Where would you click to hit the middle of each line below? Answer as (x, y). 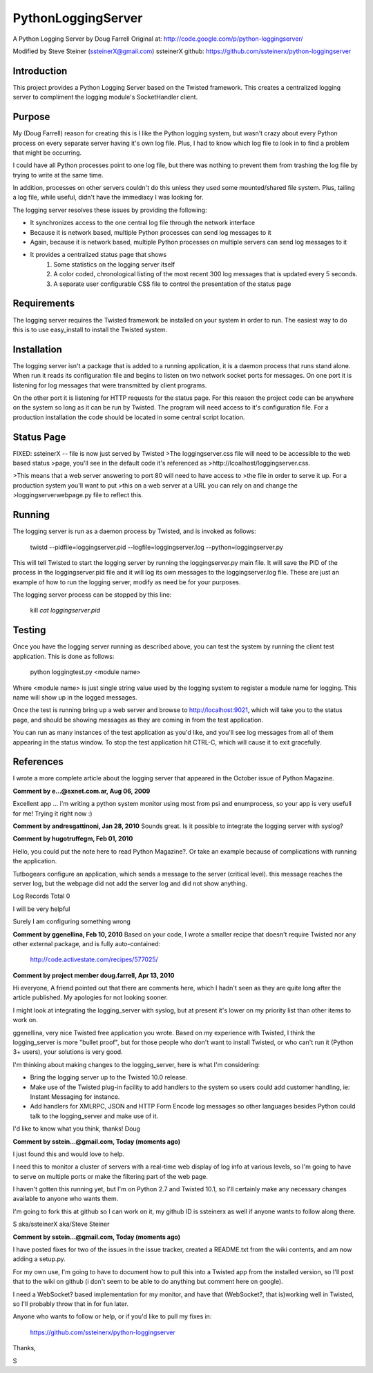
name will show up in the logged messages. (75, 697)
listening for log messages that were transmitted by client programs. (110, 385)
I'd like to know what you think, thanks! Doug (77, 1129)
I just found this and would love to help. (68, 1154)
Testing (29, 630)
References (38, 762)
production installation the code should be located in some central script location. (129, 417)
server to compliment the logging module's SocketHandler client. (105, 97)
